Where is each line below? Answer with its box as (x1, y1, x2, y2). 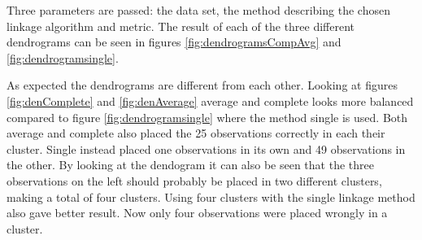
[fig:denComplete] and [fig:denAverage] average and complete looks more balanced (7, 92, 414, 109)
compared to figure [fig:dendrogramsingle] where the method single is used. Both (7, 108, 408, 125)
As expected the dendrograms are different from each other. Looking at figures (7, 76, 398, 94)
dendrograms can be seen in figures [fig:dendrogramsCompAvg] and (7, 33, 342, 50)
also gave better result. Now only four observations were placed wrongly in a (7, 204, 388, 221)
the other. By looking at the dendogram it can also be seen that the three (7, 156, 374, 173)
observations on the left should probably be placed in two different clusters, (7, 172, 382, 189)
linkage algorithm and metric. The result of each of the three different (7, 17, 355, 34)
